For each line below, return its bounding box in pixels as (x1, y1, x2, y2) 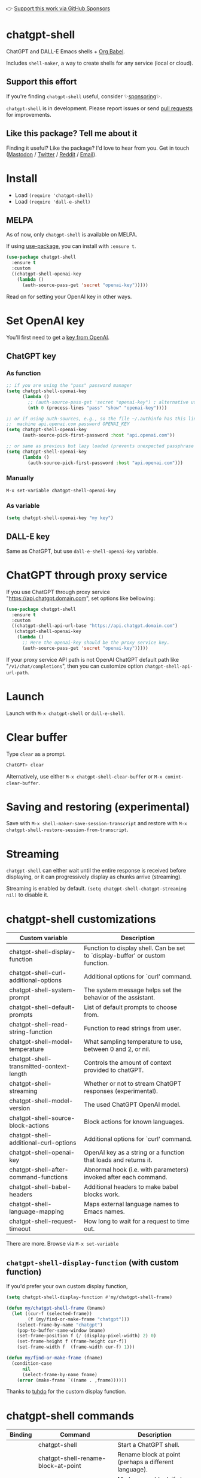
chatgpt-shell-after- (9, 1165, 69, 1174)
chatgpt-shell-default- (9, 1003, 76, 1011)
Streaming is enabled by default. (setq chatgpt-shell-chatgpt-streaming (6, 885, 187, 892)
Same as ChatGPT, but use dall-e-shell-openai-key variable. (6, 547, 159, 555)
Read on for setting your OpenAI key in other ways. (6, 293, 132, 300)
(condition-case (11, 1360, 52, 1367)
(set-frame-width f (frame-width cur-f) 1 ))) (17, 1344, 135, 1350)
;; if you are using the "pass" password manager (6, 383, 133, 389)
